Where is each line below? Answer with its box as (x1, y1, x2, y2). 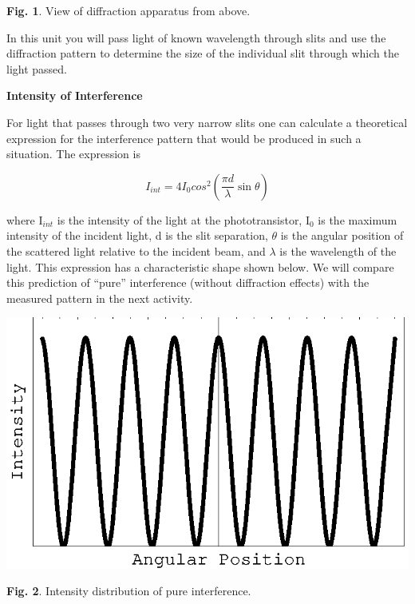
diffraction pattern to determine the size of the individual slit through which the (6, 45, 399, 62)
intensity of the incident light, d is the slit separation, (6, 227, 268, 244)
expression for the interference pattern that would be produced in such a (6, 129, 362, 146)
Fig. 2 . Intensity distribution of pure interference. (6, 582, 251, 599)
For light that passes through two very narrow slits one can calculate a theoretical (6, 113, 408, 130)
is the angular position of (280, 227, 404, 244)
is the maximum (318, 211, 397, 228)
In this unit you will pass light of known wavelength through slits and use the (6, 29, 386, 46)
